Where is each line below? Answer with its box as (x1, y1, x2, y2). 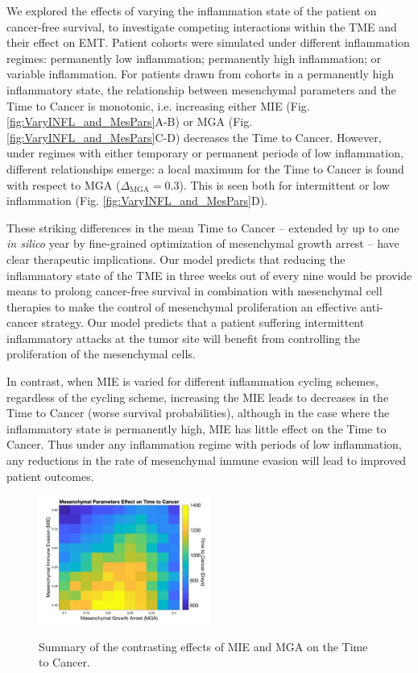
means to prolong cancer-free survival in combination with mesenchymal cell (6, 282, 383, 299)
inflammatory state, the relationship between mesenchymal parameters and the (6, 81, 396, 98)
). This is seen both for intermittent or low (179, 176, 390, 193)
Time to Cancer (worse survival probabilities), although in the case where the (6, 404, 390, 421)
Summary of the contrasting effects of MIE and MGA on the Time (39, 637, 368, 654)
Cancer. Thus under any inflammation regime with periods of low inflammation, (6, 436, 402, 453)
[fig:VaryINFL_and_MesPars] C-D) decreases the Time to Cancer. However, (6, 128, 382, 145)
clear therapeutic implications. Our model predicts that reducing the (6, 250, 346, 267)
